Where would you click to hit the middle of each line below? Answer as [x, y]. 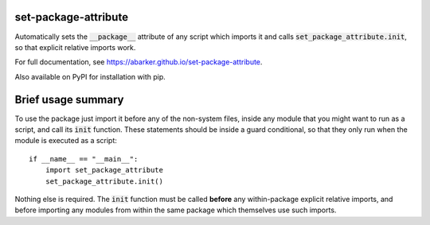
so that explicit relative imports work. [75, 47]
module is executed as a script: [66, 141]
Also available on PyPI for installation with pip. [90, 76]
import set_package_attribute [104, 170]
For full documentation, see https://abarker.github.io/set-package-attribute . [139, 62]
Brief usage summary [69, 99]
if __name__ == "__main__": [84, 159]
